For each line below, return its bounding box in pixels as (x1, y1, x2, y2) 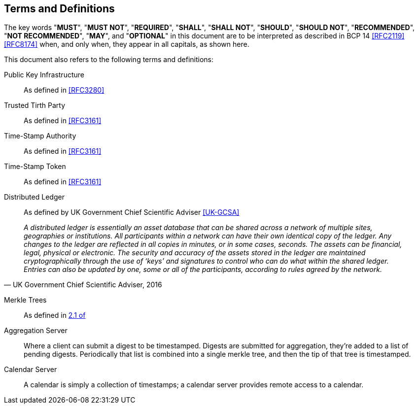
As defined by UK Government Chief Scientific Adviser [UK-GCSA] (24, 208, 240, 217)
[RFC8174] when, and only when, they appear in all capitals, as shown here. (4, 40, 249, 49)
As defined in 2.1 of (24, 311, 86, 320)
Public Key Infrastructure (4, 70, 84, 79)
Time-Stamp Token (4, 162, 66, 171)
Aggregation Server (4, 326, 68, 335)
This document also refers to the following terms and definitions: (4, 55, 214, 64)
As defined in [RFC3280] (24, 86, 104, 95)
